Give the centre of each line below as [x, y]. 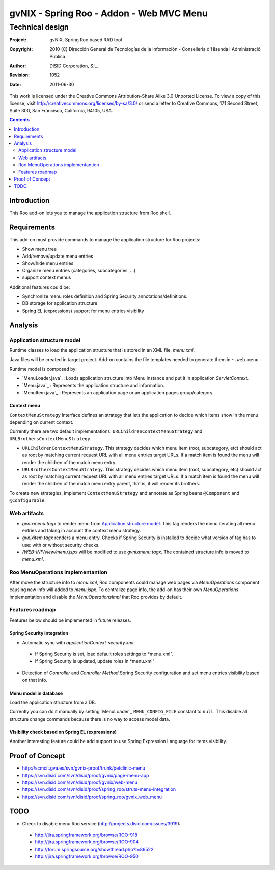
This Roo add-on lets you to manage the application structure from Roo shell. [90, 213]
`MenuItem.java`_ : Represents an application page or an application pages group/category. [118, 392]
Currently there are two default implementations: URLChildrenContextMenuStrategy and [106, 431]
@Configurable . [28, 500]
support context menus [47, 277]
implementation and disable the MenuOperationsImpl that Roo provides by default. [96, 597]
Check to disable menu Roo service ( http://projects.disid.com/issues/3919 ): [101, 823]
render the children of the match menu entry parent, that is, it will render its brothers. [111, 483]
